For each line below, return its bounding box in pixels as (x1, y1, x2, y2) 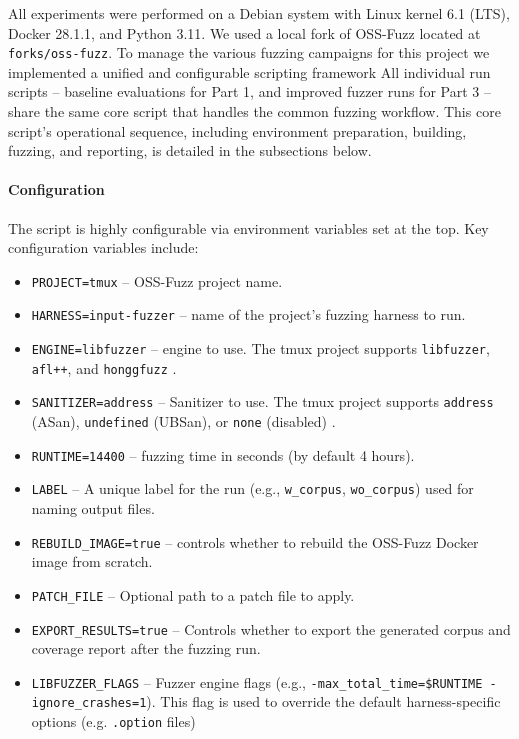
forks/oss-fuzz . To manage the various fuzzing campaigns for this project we (8, 42, 490, 63)
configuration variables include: (8, 237, 199, 258)
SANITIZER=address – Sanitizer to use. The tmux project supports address (31, 391, 494, 412)
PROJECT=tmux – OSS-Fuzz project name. (31, 270, 283, 291)
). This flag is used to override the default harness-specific (146, 691, 501, 712)
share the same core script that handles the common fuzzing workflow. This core (8, 101, 501, 122)
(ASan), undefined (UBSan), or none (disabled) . (31, 411, 336, 432)
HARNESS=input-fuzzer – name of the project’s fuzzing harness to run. (31, 304, 466, 325)
